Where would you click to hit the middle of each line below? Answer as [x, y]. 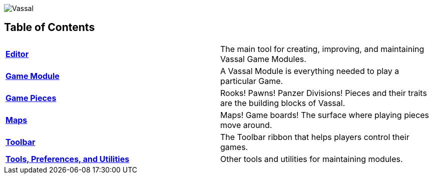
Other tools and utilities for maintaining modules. [312, 159]
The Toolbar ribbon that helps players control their [315, 137]
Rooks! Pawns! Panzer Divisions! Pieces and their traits [324, 93]
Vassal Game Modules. [263, 59]
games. [234, 147]
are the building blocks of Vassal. [283, 103]
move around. [246, 125]
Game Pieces [31, 98]
